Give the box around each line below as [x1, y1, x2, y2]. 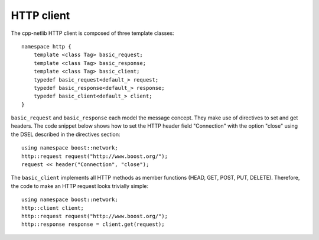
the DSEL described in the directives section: [11, 131, 121, 138]
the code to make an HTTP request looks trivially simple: [11, 182, 149, 189]
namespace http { [21, 43, 71, 50]
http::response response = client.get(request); [21, 221, 165, 228]
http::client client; [21, 205, 84, 211]
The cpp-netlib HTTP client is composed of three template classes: [11, 30, 174, 37]
